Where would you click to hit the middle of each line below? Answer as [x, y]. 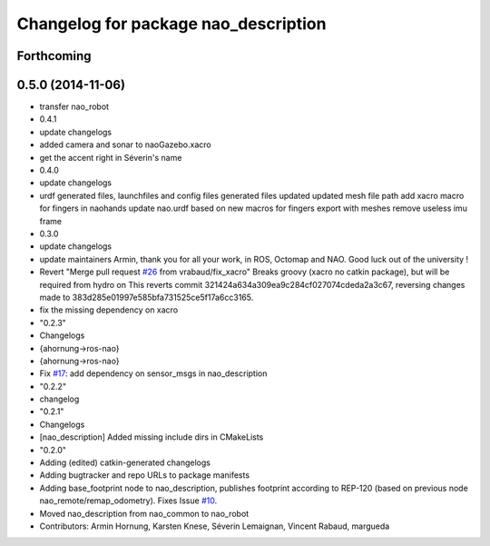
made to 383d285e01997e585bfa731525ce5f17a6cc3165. [147, 297]
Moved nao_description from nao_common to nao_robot [144, 513]
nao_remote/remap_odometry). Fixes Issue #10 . [128, 501]
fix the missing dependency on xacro [109, 310]
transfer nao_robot [74, 107]
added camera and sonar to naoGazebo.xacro [126, 144]
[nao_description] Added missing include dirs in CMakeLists [152, 437]
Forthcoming [54, 56]
